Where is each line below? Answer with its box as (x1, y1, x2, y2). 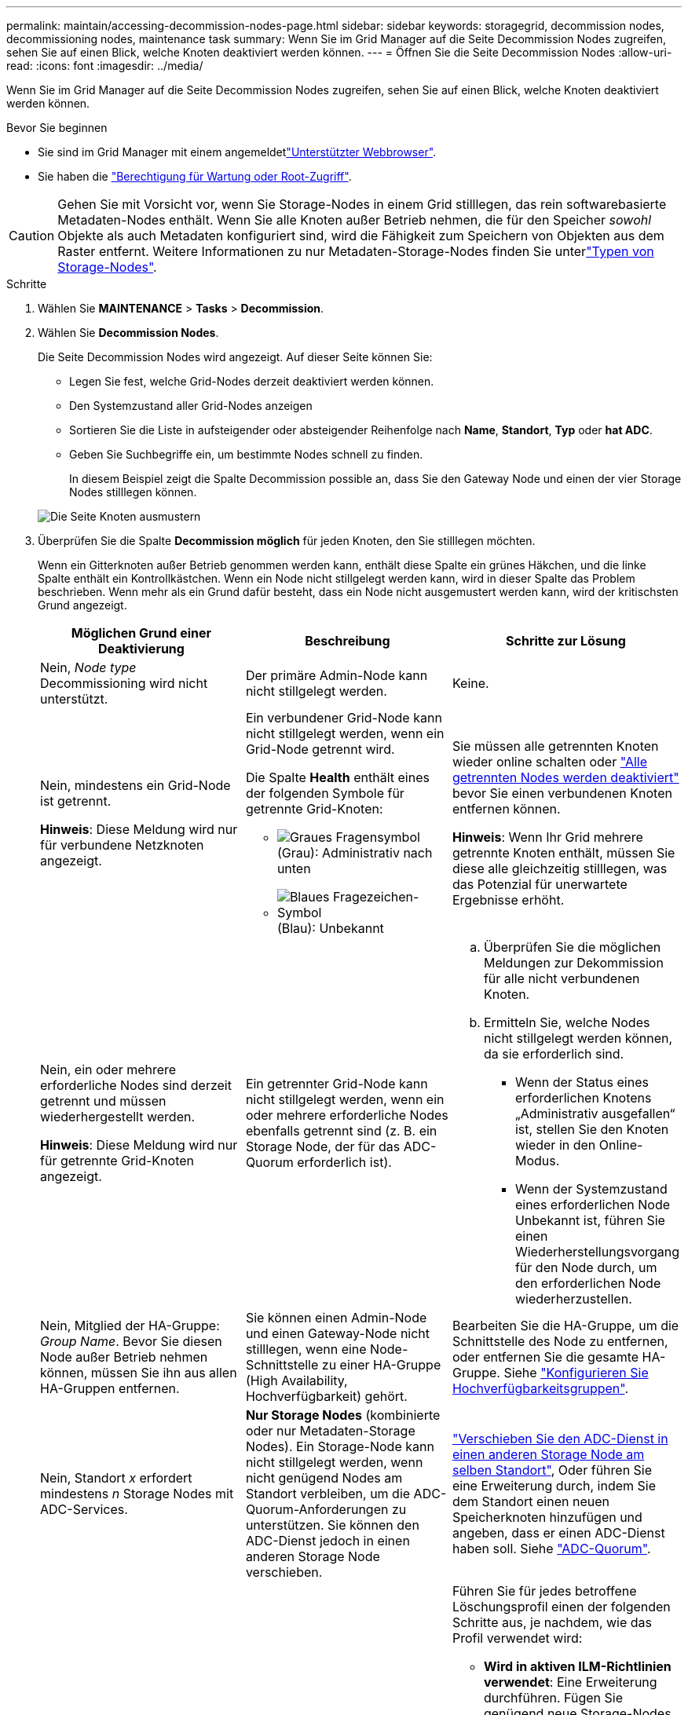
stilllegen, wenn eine (245, 1341, 367, 1357)
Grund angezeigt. (38, 598, 127, 612)
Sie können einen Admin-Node (245, 1310, 427, 1326)
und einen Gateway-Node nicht (245, 1326, 430, 1341)
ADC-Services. (40, 1501, 128, 1517)
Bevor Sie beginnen (6, 121, 108, 134)
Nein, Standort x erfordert (40, 1470, 192, 1486)
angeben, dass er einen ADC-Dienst (452, 1525, 665, 1541)
